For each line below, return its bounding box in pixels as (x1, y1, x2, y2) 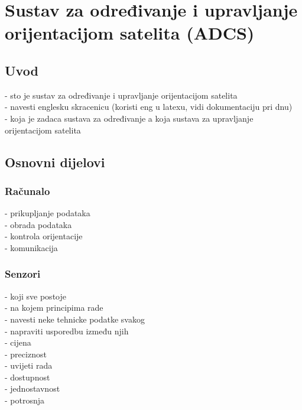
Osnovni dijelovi (5, 152, 105, 171)
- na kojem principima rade (5, 301, 103, 314)
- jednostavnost (5, 382, 60, 395)
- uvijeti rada (5, 359, 53, 372)
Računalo (5, 183, 50, 198)
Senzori (5, 266, 41, 281)
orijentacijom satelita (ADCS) (5, 21, 255, 45)
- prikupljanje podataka (5, 207, 90, 219)
